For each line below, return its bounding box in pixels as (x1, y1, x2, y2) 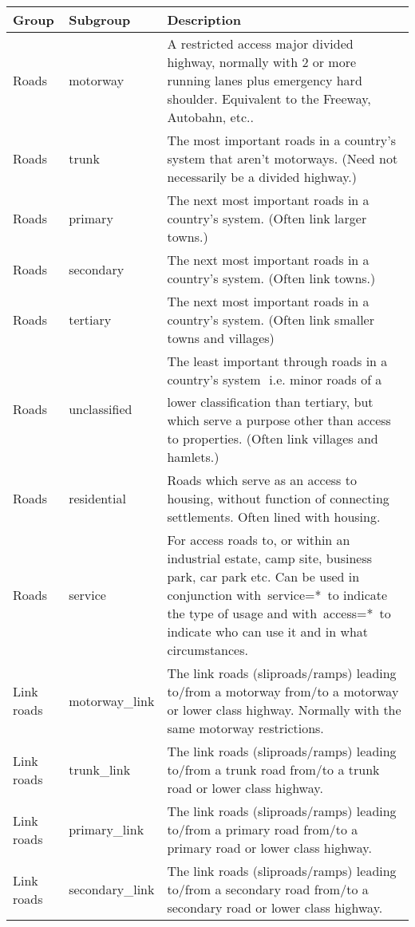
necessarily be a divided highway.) (167, 168, 358, 186)
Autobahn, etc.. (167, 108, 254, 126)
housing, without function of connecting (167, 489, 389, 507)
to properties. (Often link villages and (167, 429, 378, 448)
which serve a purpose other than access (167, 411, 391, 429)
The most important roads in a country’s (167, 131, 397, 149)
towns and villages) (167, 329, 275, 347)
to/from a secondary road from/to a (167, 880, 369, 898)
